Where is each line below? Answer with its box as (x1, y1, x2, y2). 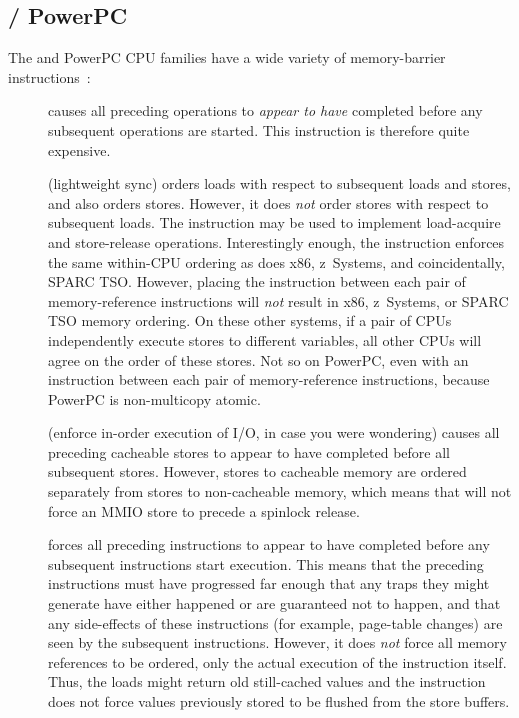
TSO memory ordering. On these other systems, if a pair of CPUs (48, 310, 452, 331)
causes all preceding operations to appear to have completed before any (48, 100, 483, 121)
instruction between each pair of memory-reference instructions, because (48, 369, 490, 390)
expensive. (48, 139, 111, 160)
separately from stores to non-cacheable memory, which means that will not (48, 481, 512, 502)
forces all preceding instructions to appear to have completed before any (48, 534, 490, 555)
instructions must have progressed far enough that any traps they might (48, 573, 490, 594)
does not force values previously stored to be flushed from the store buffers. (48, 691, 510, 712)
